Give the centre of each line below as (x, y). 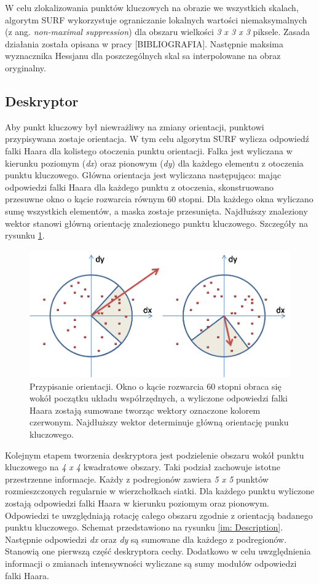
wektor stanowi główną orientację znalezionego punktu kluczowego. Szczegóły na (156, 223)
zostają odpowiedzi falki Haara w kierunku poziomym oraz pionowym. (137, 503)
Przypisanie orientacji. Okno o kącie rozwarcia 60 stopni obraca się (156, 386)
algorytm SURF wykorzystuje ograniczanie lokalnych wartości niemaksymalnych (156, 19)
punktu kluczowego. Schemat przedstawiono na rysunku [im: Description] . (144, 527)
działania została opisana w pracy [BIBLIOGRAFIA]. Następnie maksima (144, 43)
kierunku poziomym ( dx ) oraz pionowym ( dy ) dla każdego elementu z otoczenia (154, 163)
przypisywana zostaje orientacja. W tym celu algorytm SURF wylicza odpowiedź (157, 139)
